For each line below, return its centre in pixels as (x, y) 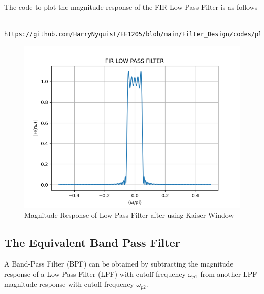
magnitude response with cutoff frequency (69, 284)
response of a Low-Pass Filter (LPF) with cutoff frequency (95, 273)
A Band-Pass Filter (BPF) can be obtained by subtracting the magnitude (119, 264)
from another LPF (229, 273)
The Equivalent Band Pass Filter (92, 242)
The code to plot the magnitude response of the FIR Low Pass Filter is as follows (131, 7)
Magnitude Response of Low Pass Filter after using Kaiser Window (129, 215)
